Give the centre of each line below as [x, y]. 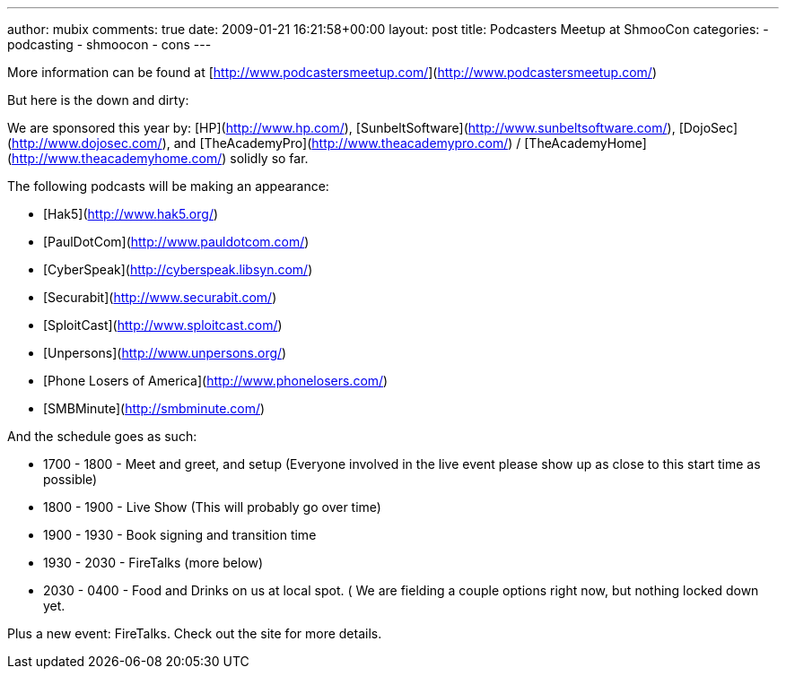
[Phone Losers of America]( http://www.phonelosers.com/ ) [216, 381]
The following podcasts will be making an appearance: [168, 186]
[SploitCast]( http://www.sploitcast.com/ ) [163, 325]
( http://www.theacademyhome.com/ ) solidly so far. [158, 158]
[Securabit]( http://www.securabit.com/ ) [160, 297]
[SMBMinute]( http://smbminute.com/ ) [154, 408]
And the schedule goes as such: [102, 436]
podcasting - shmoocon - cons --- [109, 44]
